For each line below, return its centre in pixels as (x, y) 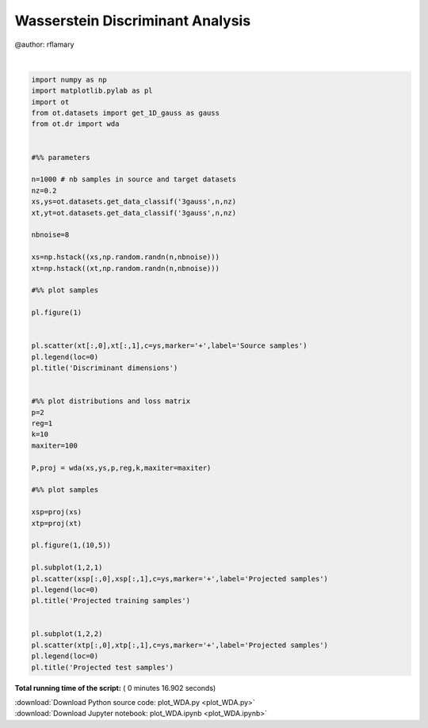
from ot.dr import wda (75, 124)
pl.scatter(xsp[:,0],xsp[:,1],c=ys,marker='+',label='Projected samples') (180, 579)
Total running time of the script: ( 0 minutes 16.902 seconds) (115, 688)
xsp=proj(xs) (57, 512)
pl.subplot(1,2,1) (67, 568)
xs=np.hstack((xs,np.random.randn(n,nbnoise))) (125, 257)
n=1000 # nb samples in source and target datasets (134, 179)
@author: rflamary (44, 44)
